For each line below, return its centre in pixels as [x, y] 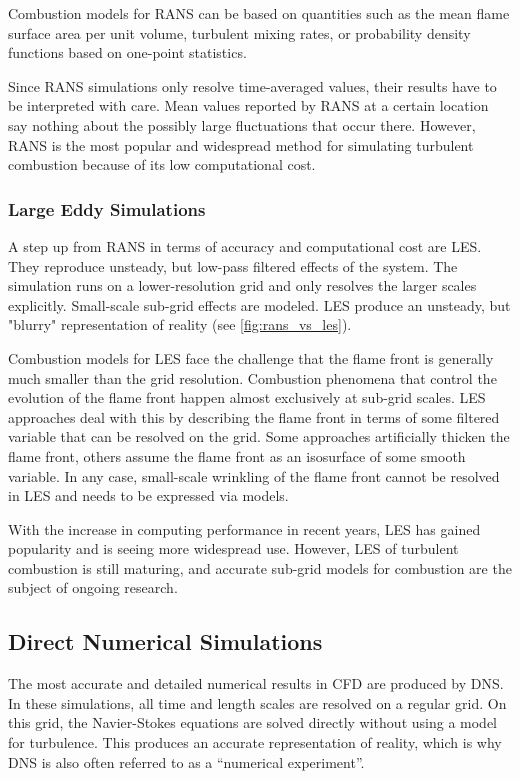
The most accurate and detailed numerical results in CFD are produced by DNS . [256, 683]
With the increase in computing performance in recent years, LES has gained [244, 528]
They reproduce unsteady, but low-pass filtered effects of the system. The [233, 265]
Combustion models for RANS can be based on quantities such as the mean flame [259, 13]
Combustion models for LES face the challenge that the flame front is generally [251, 357]
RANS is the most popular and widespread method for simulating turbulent [241, 144]
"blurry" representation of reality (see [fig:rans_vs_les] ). [180, 324]
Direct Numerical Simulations [165, 641]
